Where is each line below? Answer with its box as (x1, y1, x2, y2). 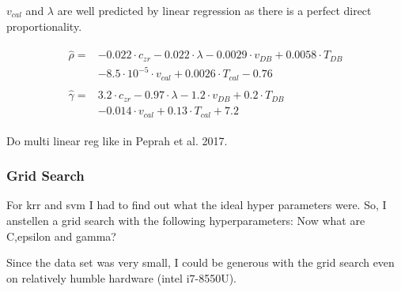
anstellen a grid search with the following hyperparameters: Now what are (6, 212, 365, 229)
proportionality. (6, 17, 82, 34)
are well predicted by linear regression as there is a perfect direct (57, 2, 372, 18)
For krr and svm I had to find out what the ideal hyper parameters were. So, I (6, 197, 387, 213)
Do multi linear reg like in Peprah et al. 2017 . (6, 132, 228, 148)
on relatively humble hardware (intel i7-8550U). (6, 269, 237, 286)
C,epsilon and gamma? (6, 227, 116, 244)
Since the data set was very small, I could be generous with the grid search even (6, 254, 395, 271)
